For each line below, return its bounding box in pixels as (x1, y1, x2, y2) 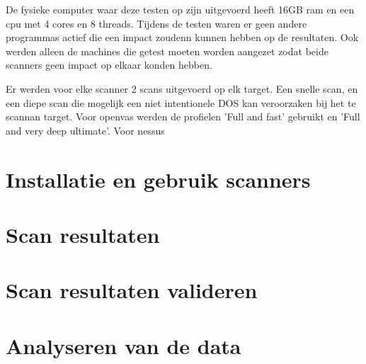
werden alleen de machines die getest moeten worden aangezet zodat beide (6, 43, 328, 58)
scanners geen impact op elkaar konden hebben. (6, 57, 212, 72)
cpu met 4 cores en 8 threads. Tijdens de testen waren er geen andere (6, 16, 307, 30)
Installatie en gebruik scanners (6, 164, 311, 193)
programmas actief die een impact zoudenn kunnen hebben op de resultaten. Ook (6, 30, 359, 45)
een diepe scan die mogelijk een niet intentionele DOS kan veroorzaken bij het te (6, 95, 356, 110)
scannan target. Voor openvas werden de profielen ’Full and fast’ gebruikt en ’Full (6, 109, 360, 124)
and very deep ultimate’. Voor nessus (6, 123, 165, 137)
